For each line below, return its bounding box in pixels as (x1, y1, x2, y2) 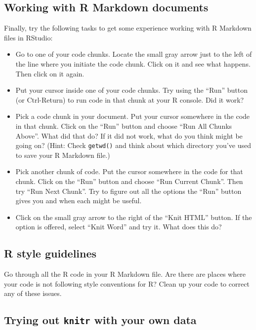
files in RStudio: (4, 32, 53, 42)
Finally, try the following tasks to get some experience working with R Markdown (4, 23, 252, 33)
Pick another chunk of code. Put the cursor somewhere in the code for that (15, 166, 243, 177)
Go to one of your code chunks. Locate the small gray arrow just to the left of (15, 49, 252, 59)
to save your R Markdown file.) (15, 149, 110, 160)
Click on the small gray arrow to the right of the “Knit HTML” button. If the (15, 212, 252, 222)
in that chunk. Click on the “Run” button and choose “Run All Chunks (15, 120, 232, 131)
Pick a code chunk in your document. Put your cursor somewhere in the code (15, 111, 250, 121)
